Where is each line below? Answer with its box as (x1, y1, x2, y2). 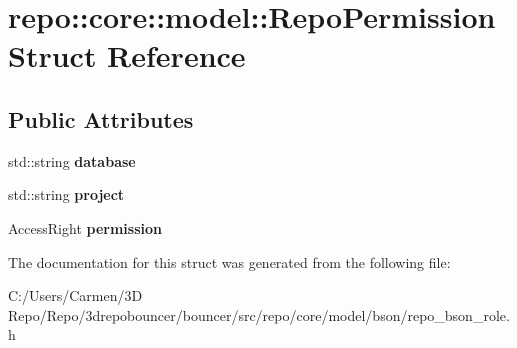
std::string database (8, 150, 136, 171)
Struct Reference (8, 35, 246, 76)
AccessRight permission (8, 217, 162, 238)
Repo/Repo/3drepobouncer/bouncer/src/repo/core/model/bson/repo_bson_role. (8, 304, 510, 325)
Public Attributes (8, 103, 194, 134)
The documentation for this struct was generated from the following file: (8, 251, 451, 272)
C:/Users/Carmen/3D (8, 285, 143, 306)
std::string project (8, 184, 125, 205)
